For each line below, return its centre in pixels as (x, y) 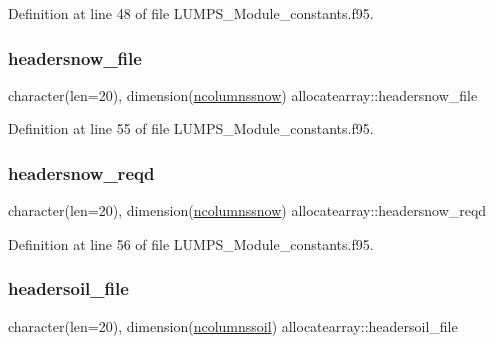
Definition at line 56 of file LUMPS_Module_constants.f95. (191, 243)
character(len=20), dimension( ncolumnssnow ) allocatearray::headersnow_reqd (247, 210)
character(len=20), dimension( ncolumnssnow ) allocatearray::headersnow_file (243, 94)
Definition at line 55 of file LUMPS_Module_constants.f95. (191, 128)
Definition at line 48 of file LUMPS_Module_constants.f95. (191, 13)
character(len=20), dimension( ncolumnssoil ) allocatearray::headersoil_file (233, 325)
